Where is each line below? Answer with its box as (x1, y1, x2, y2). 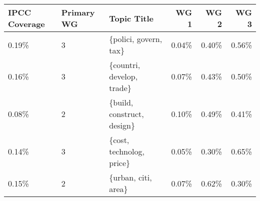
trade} (109, 82, 131, 93)
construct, (109, 108, 144, 119)
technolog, (109, 145, 144, 157)
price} (109, 157, 130, 168)
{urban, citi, (109, 171, 152, 183)
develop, (109, 70, 138, 82)
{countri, (109, 59, 140, 70)
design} (109, 119, 135, 131)
